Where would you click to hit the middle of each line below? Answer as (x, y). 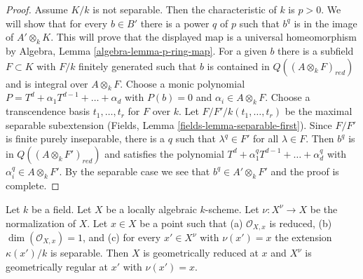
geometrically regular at (57, 266)
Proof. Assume (37, 9)
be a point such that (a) (191, 223)
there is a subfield (316, 50)
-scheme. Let (232, 209)
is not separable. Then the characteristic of (185, 9)
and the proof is (305, 171)
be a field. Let (62, 209)
